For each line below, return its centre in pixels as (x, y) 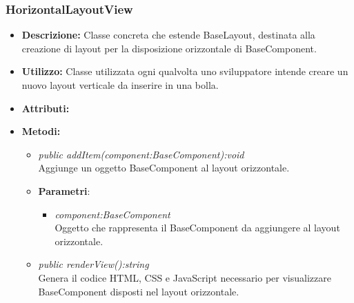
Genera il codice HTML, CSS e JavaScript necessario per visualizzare (185, 277)
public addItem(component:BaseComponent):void (141, 154)
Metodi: (41, 131)
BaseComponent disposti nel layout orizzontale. (139, 291)
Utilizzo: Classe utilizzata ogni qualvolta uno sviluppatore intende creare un (185, 71)
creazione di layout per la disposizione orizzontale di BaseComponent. (169, 48)
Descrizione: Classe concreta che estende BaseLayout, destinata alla (168, 35)
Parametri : (64, 190)
